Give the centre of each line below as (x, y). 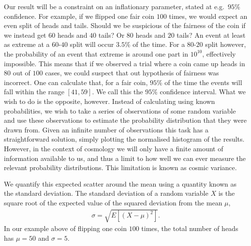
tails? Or (111, 35)
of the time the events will (203, 82)
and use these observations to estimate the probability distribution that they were (125, 120)
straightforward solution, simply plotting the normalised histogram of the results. (124, 139)
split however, (226, 44)
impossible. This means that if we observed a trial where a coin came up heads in (125, 63)
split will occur (92, 44)
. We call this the (118, 92)
